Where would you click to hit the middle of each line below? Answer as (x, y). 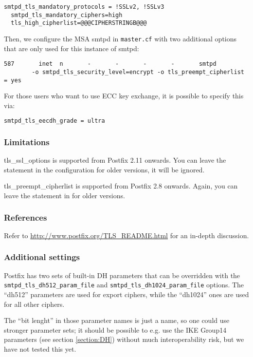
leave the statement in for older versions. (64, 196)
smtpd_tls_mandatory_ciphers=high (67, 15)
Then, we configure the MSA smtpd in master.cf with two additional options (120, 38)
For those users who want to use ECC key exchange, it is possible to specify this (124, 96)
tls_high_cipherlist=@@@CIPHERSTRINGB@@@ (79, 23)
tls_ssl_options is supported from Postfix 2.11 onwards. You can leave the (115, 160)
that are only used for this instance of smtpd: (72, 48)
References (26, 217)
